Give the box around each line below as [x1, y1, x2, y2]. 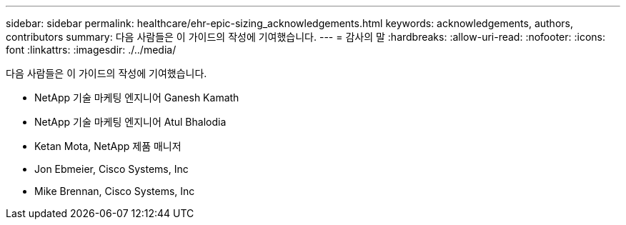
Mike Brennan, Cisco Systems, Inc [34, 185, 195, 197]
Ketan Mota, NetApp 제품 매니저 [34, 140, 182, 152]
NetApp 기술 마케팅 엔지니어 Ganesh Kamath [34, 91, 239, 104]
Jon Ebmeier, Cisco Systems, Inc [34, 163, 189, 175]
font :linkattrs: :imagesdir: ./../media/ [6, 44, 177, 56]
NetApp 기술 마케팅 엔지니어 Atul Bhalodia [34, 116, 227, 128]
